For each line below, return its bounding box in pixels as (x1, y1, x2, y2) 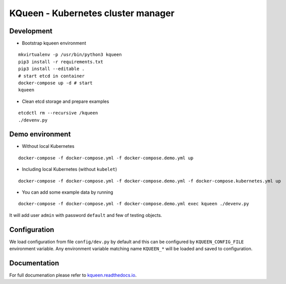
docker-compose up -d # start (18, 80, 93, 86)
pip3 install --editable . (18, 66, 85, 72)
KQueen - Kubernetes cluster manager (9, 8, 175, 19)
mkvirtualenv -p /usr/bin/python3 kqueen (18, 52, 122, 58)
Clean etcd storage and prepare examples (22, 98, 109, 104)
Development (9, 27, 53, 35)
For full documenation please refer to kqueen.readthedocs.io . (9, 272, 137, 278)
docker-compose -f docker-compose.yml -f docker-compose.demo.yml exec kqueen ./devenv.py (18, 201, 249, 207)
